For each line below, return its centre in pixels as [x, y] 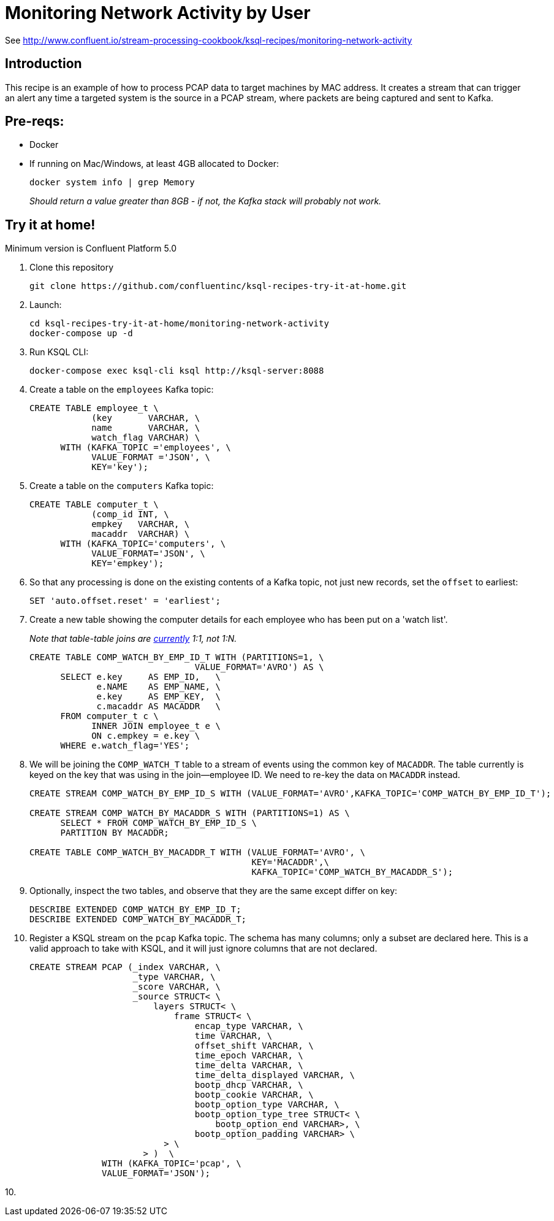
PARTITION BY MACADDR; [115, 833]
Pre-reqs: [35, 121]
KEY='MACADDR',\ [290, 862]
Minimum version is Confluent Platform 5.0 [91, 248]
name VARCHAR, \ [146, 428]
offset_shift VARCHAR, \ [254, 1046]
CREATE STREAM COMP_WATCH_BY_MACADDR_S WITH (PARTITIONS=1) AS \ [190, 813]
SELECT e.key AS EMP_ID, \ [140, 677]
